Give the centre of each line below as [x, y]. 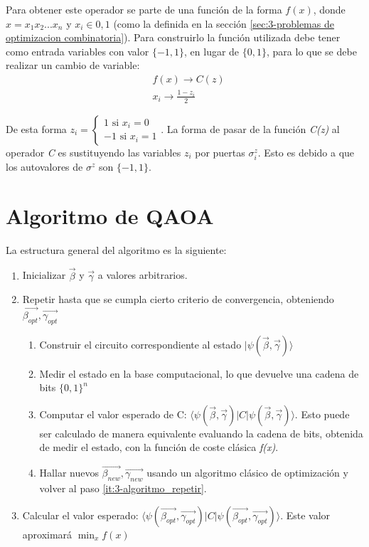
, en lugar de [212, 51]
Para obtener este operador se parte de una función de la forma [144, 9]
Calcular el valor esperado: [80, 515]
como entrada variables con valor [77, 51]
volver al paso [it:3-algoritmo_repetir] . [123, 488]
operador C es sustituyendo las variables [93, 152]
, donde [329, 9]
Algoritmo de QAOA [110, 215]
